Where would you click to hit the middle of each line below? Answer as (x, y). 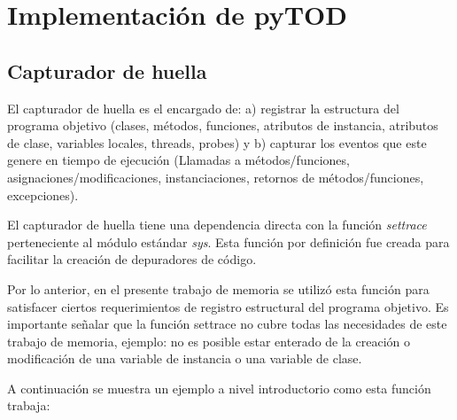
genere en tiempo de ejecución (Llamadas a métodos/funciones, (178, 160)
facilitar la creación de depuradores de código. (132, 259)
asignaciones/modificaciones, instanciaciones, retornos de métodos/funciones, (216, 177)
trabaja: (29, 405)
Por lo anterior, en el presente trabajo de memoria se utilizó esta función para (218, 288)
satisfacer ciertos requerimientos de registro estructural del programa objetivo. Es (228, 306)
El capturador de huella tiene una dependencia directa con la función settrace (217, 225)
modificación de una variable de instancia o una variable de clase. (185, 358)
